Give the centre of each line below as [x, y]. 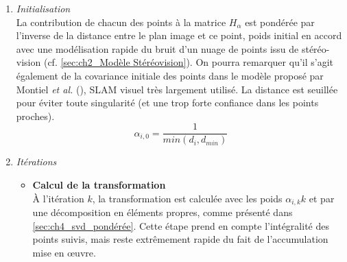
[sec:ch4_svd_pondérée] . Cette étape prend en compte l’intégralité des [181, 225]
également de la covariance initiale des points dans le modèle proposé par [170, 75]
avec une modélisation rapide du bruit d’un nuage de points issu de [157, 48]
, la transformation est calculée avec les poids [187, 198]
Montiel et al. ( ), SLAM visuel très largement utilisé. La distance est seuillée [177, 89]
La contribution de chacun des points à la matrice [121, 22]
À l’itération [58, 198]
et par [322, 198]
